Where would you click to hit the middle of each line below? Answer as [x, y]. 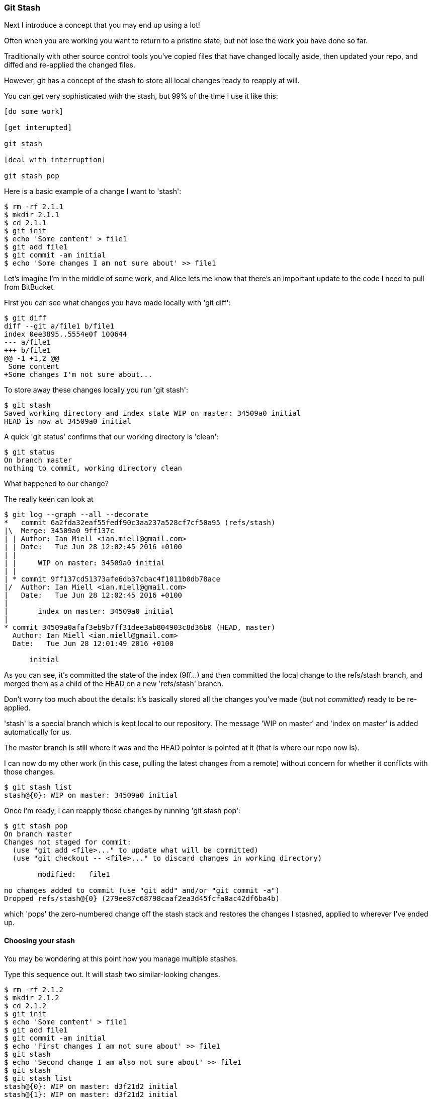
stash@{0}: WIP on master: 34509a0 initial [91, 795]
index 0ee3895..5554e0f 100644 [66, 334]
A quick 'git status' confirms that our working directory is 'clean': [111, 437]
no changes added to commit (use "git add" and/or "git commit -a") [142, 891]
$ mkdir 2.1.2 [32, 997]
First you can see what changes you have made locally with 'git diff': [117, 303]
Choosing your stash [39, 940]
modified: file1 [74, 875]
